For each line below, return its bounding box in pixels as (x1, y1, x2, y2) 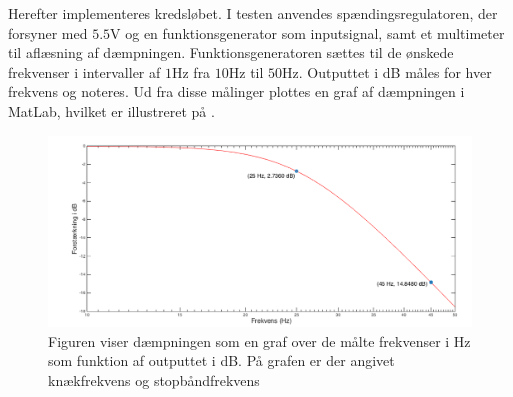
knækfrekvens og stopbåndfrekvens (48, 370, 260, 391)
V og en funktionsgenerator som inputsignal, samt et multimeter (110, 22, 505, 43)
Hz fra (171, 61, 211, 82)
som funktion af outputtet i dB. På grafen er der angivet (48, 350, 395, 371)
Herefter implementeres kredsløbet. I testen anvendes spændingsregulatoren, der (8, 3, 498, 23)
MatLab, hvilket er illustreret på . (8, 100, 215, 121)
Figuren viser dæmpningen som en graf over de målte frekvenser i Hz (48, 330, 471, 351)
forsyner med (8, 22, 88, 43)
